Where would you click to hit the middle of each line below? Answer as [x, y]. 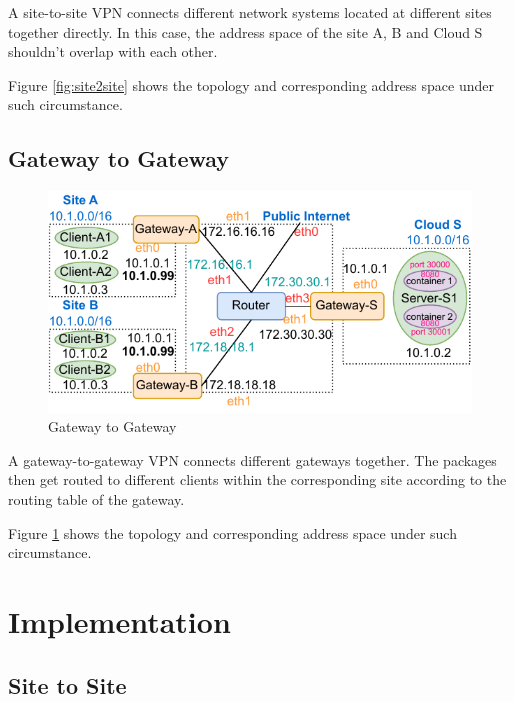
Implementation [119, 620]
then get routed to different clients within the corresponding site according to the [257, 479]
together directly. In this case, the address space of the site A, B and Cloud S [245, 31]
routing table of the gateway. [96, 498]
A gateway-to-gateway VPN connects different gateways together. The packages [252, 459]
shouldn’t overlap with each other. [113, 51]
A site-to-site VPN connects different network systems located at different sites [250, 12]
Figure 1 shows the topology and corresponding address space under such [232, 532]
